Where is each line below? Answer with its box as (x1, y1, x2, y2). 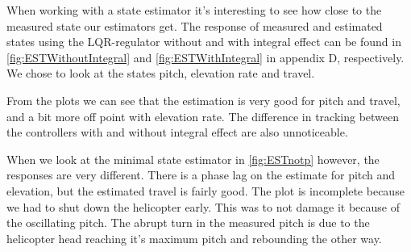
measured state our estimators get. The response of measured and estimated (6, 17, 383, 34)
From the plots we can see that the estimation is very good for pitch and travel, (6, 91, 401, 108)
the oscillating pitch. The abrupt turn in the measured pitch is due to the (6, 214, 370, 231)
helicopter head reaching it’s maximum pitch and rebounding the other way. (6, 229, 382, 246)
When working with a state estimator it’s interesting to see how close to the (6, 2, 382, 18)
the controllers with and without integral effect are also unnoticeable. (6, 124, 348, 141)
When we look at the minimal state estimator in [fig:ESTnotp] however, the (6, 150, 380, 167)
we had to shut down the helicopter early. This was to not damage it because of (6, 198, 401, 215)
